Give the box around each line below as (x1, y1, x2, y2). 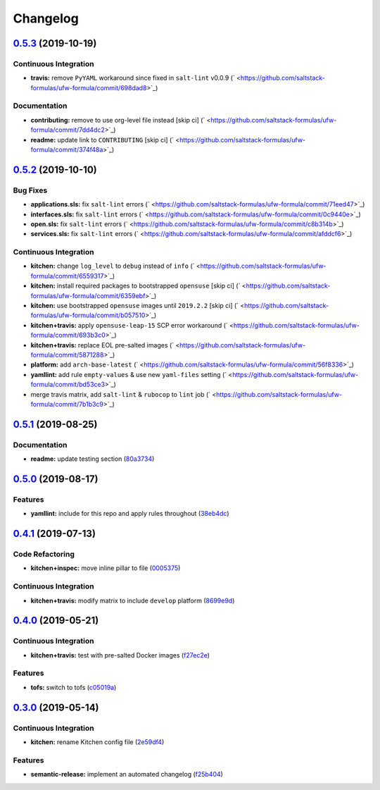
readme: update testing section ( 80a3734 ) (30, 455, 155, 463)
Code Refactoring (13, 550, 75, 560)
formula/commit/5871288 (30, 351, 104, 359)
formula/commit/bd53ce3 (30, 381, 106, 389)
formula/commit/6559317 (30, 271, 104, 280)
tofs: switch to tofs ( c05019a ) (30, 683, 117, 691)
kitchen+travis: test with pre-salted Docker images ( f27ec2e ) (30, 650, 210, 659)
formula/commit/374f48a (30, 145, 103, 154)
